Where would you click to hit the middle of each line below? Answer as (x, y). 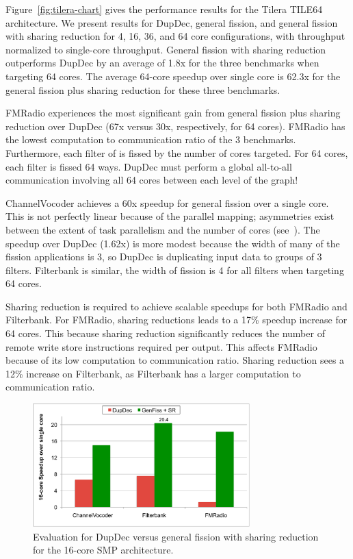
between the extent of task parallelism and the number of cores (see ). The (163, 229)
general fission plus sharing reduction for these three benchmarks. (143, 89)
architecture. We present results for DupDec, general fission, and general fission (172, 22)
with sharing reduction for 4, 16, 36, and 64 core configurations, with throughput (175, 36)
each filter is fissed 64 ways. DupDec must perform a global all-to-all (149, 166)
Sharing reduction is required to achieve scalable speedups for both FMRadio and (176, 306)
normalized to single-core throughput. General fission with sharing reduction (166, 49)
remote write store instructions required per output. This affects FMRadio (161, 346)
